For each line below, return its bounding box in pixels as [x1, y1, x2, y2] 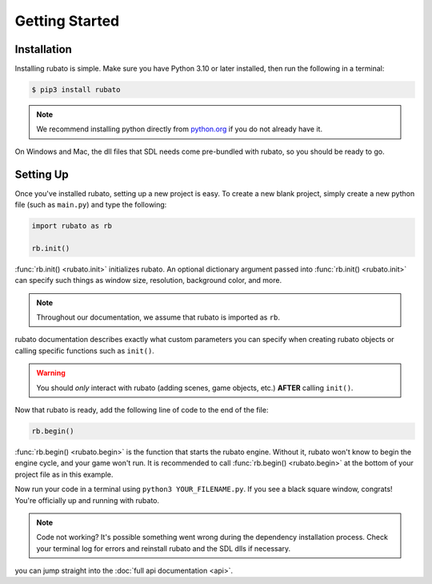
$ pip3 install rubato [31, 85, 121, 95]
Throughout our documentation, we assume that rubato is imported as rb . [36, 312, 280, 322]
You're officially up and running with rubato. [14, 495, 160, 505]
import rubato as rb [31, 221, 112, 231]
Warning [36, 369, 66, 378]
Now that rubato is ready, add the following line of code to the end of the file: [14, 405, 269, 414]
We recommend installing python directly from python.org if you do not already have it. [36, 124, 323, 134]
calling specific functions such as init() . [14, 345, 155, 356]
